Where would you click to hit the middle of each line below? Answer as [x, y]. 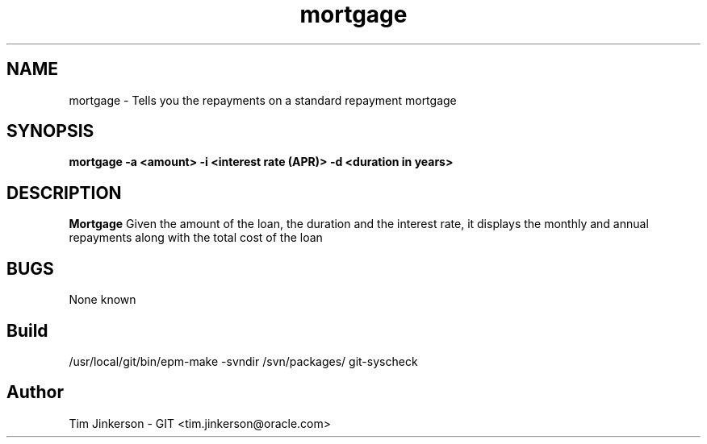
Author [35, 392]
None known [102, 300]
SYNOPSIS [50, 131]
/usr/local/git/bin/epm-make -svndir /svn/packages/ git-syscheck [243, 361]
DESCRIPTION [64, 193]
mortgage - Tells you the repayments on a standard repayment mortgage [263, 100]
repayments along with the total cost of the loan [196, 238]
